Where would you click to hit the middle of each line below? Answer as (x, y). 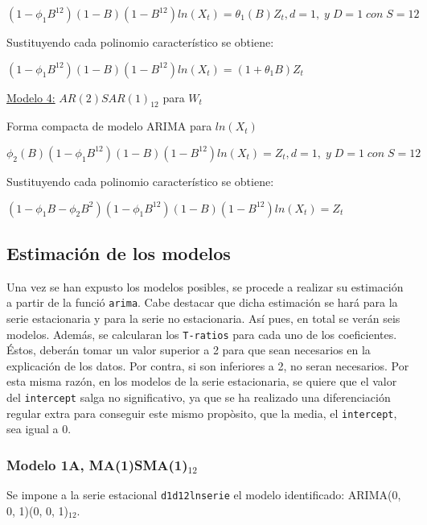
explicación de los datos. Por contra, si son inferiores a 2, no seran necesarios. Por (208, 365)
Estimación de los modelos (119, 252)
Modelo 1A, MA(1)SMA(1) (97, 464)
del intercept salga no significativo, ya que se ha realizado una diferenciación (199, 397)
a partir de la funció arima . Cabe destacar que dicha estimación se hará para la (202, 302)
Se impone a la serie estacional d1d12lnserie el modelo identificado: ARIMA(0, (204, 495)
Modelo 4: (31, 97)
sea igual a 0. (39, 429)
